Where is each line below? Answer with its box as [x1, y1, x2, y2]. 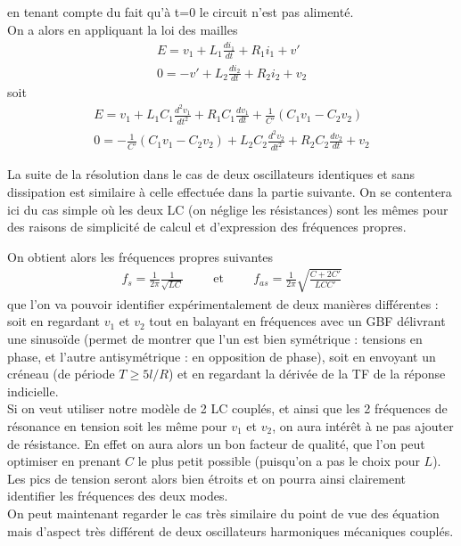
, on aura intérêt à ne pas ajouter [272, 417, 454, 436]
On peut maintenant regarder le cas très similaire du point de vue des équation [7, 503, 440, 522]
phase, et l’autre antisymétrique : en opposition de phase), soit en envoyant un [7, 346, 436, 365]
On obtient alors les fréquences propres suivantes [7, 247, 274, 265]
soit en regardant [7, 312, 100, 330]
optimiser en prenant [7, 452, 121, 470]
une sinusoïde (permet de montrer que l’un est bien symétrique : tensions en [7, 330, 423, 348]
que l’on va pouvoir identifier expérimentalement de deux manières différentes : [7, 294, 439, 313]
